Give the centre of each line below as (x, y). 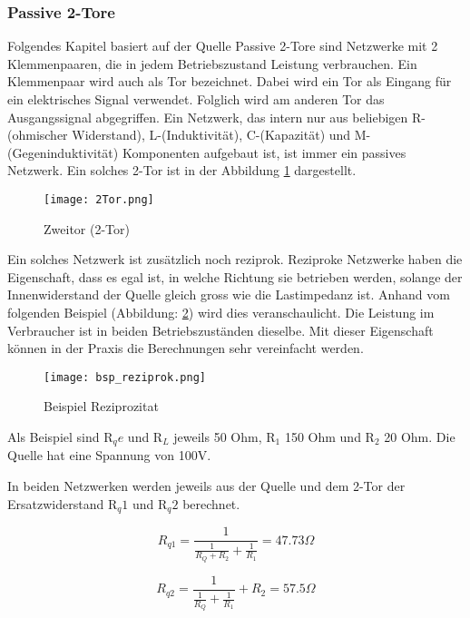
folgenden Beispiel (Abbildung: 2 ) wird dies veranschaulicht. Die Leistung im (221, 312)
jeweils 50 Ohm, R (225, 437)
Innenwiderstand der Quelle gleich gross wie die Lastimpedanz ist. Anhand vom (229, 294)
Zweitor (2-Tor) (87, 228)
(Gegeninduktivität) (63, 152)
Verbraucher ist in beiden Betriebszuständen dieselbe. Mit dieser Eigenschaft (220, 330)
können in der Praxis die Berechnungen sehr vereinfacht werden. (186, 348)
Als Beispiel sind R (60, 437)
